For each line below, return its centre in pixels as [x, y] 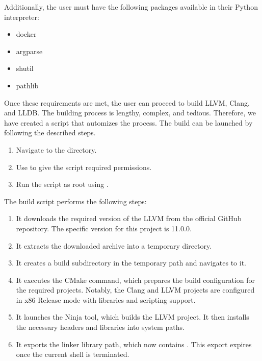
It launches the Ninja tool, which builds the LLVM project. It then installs [133, 317]
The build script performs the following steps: [75, 201]
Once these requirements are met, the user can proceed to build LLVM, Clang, [127, 102]
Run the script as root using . [62, 184]
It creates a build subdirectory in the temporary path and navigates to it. [131, 263]
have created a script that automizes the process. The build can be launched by [128, 122]
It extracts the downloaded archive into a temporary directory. [114, 245]
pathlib [27, 85]
